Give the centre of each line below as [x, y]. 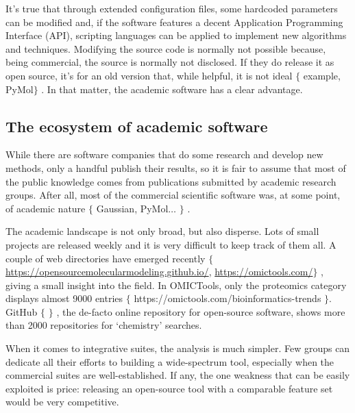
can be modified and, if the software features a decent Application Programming [174, 22]
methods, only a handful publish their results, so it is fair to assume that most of [176, 167]
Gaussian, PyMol [132, 208]
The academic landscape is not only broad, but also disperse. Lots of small [162, 231]
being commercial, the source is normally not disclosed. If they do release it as [170, 62]
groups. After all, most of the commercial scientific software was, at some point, [173, 195]
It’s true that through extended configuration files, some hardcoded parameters [172, 8]
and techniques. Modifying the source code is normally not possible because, [166, 48]
